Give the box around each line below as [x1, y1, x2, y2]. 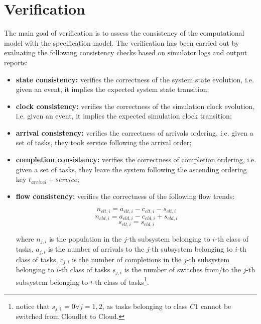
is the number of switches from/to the [124, 264, 241, 275]
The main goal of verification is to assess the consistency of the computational [4, 28, 244, 38]
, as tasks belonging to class [102, 300, 188, 311]
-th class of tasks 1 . [92, 275, 149, 287]
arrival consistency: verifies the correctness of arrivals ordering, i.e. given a [16, 127, 253, 138]
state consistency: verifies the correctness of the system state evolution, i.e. [16, 74, 254, 84]
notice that [16, 300, 50, 311]
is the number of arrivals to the [48, 244, 145, 254]
